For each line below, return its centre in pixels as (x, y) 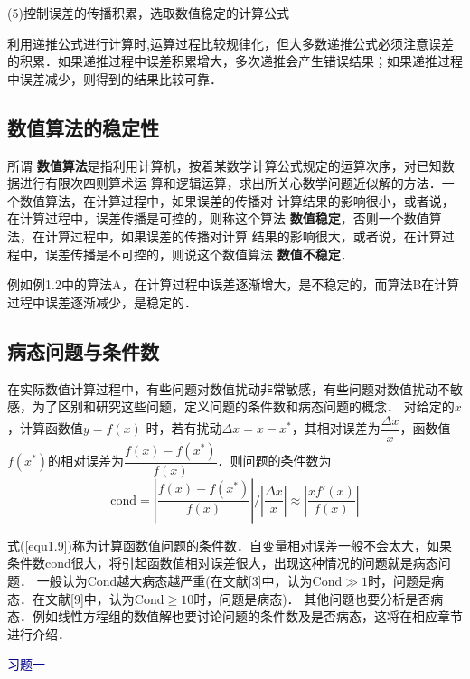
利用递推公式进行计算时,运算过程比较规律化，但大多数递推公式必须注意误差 (230, 43)
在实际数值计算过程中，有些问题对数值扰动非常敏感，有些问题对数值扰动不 (229, 388)
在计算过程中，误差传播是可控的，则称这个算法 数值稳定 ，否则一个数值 (218, 218)
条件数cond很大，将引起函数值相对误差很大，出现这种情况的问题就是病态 (223, 563)
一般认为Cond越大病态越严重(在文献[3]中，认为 (174, 580)
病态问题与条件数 (83, 350)
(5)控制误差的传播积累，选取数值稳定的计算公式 (148, 13)
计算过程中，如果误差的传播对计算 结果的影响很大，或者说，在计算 (243, 236)
